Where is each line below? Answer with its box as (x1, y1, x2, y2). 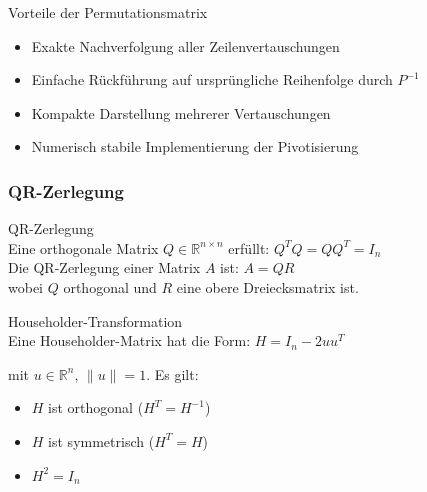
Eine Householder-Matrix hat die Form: (8, 330, 251, 351)
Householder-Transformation (8, 310, 183, 331)
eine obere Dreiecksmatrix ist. (176, 276, 359, 297)
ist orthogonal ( (48, 397, 144, 418)
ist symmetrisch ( (48, 430, 155, 451)
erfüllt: (228, 237, 270, 258)
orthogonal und (63, 276, 157, 297)
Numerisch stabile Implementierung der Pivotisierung (31, 136, 359, 157)
